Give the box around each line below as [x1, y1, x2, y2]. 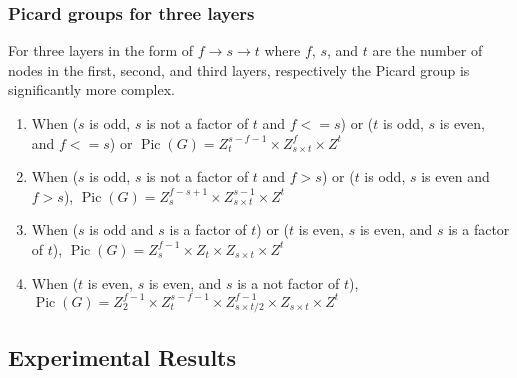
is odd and [89, 219, 154, 240]
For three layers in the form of [8, 40, 194, 61]
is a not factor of [237, 272, 340, 293]
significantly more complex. [8, 79, 175, 100]
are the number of [372, 40, 483, 61]
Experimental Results [8, 341, 236, 372]
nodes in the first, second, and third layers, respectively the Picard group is [8, 59, 470, 80]
